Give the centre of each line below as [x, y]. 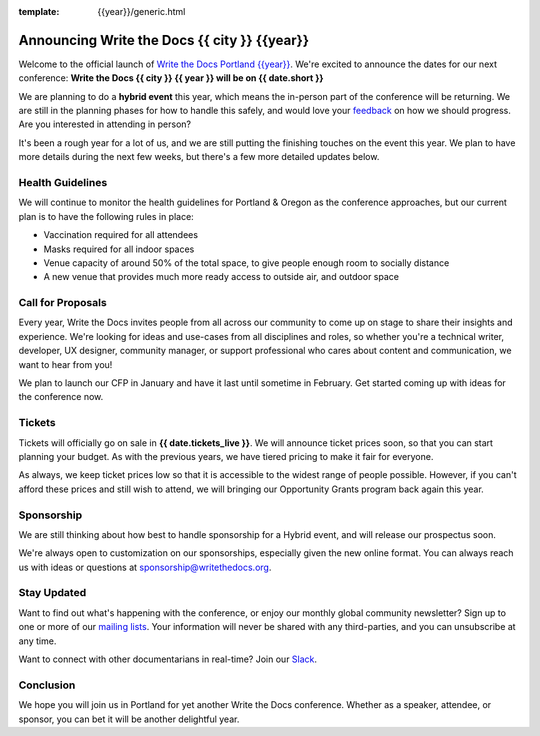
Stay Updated [52, 593]
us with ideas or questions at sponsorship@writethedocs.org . [145, 567]
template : [39, 11]
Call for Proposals [62, 303]
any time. [37, 641]
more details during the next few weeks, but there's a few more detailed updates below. [199, 157]
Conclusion [47, 685]
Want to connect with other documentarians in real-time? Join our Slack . [168, 659]
